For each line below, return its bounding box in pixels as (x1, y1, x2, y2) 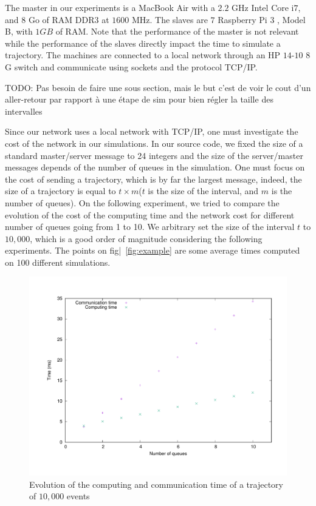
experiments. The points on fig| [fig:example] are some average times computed (5, 244, 300, 257)
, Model (277, 13, 306, 25)
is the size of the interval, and (148, 184, 259, 197)
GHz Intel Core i (232, 1, 294, 13)
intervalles (5, 104, 43, 117)
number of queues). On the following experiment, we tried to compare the (5, 196, 280, 209)
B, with (5, 25, 33, 38)
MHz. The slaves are (131, 13, 208, 25)
